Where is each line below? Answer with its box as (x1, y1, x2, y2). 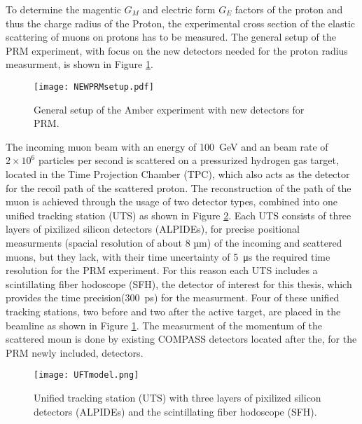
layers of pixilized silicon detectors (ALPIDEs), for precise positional (6, 221, 300, 236)
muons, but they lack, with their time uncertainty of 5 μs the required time (6, 249, 330, 264)
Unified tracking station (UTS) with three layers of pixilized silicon (34, 390, 321, 404)
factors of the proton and (235, 2, 343, 16)
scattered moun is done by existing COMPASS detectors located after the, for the (6, 331, 357, 346)
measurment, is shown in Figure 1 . (6, 57, 153, 71)
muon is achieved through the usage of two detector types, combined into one (6, 194, 337, 209)
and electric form (142, 2, 216, 16)
